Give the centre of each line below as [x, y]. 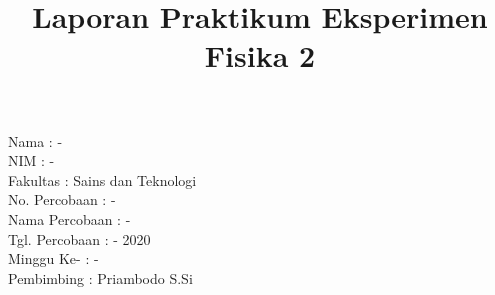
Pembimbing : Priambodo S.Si [100, 277]
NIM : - [31, 160]
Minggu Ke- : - [53, 258]
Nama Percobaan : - [69, 218]
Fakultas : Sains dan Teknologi [102, 179]
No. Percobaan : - [62, 199]
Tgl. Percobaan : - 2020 [79, 238]
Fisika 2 [260, 55]
